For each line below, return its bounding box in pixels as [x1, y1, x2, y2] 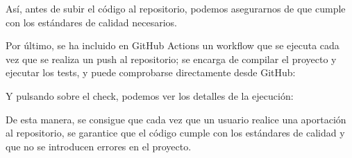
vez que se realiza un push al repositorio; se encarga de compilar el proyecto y [6, 51, 337, 66]
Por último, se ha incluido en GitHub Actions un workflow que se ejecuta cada [6, 38, 340, 53]
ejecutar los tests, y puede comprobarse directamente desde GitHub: [6, 65, 296, 80]
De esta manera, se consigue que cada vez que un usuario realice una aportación [6, 112, 346, 126]
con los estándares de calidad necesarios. [6, 15, 177, 29]
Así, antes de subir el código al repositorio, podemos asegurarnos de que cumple [6, 1, 346, 15]
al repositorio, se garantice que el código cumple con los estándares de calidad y [6, 125, 345, 140]
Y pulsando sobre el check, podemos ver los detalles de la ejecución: [6, 88, 294, 103]
